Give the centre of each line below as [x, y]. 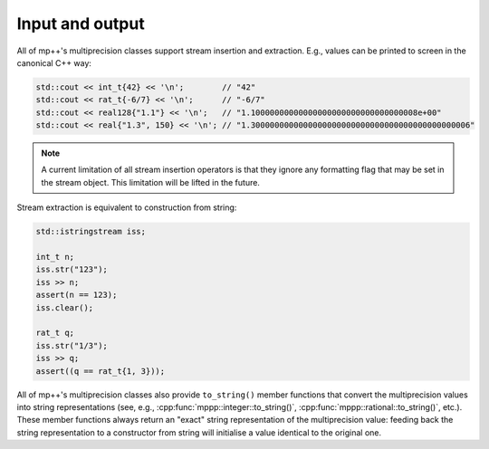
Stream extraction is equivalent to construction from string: [127, 207]
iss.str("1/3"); [72, 345]
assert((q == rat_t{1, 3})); [101, 371]
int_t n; [55, 257]
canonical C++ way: [54, 62]
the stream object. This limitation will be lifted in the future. [150, 182]
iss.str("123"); [72, 270]
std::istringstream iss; [91, 232]
